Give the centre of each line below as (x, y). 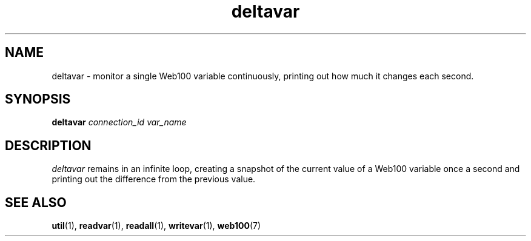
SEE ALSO (36, 202)
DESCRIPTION (48, 145)
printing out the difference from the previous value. (154, 179)
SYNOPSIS (38, 99)
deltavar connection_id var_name (119, 122)
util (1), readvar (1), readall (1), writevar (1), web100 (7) (156, 226)
